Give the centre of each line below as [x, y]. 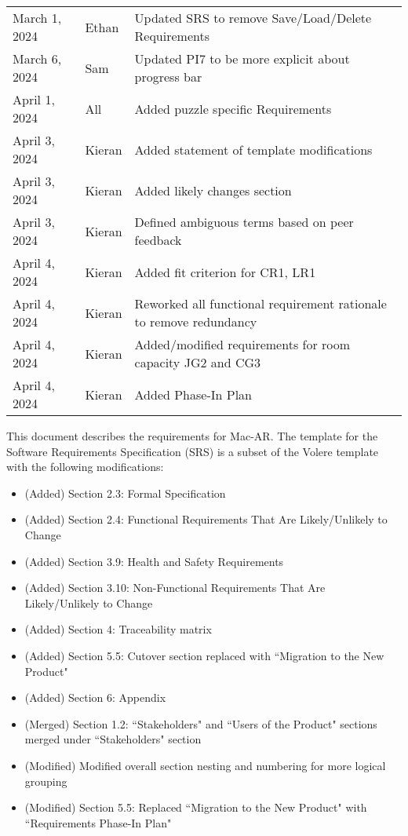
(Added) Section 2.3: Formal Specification [125, 493]
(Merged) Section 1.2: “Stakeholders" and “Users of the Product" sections [201, 723]
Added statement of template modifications [253, 149]
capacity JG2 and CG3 [197, 362]
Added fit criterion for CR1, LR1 [225, 272]
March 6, [37, 58]
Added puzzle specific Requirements [233, 108]
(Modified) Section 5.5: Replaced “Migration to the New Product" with [196, 807]
